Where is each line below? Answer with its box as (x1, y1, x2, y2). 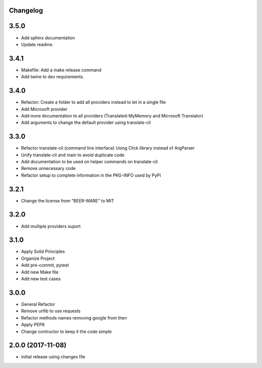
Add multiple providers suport (21, 223, 81, 229)
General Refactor (21, 301, 55, 307)
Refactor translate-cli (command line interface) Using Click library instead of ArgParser (21, 145, 195, 151)
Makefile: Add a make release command (21, 67, 102, 73)
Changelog (9, 6, 43, 15)
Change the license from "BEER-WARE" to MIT (21, 198, 114, 203)
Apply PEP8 (21, 322, 45, 328)
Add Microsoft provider (21, 106, 68, 112)
